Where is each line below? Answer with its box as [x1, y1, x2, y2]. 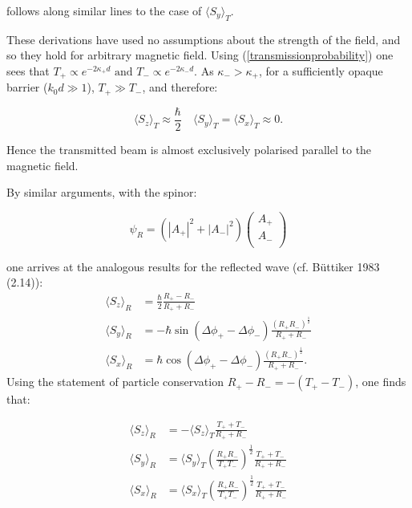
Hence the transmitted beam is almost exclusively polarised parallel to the [6, 140, 372, 157]
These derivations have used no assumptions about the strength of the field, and [6, 30, 401, 47]
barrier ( [6, 79, 48, 96]
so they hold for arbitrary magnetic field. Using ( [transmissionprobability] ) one [6, 47, 394, 63]
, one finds [355, 373, 406, 390]
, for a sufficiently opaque [258, 62, 383, 79]
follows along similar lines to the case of [6, 2, 202, 18]
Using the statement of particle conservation [6, 373, 224, 390]
